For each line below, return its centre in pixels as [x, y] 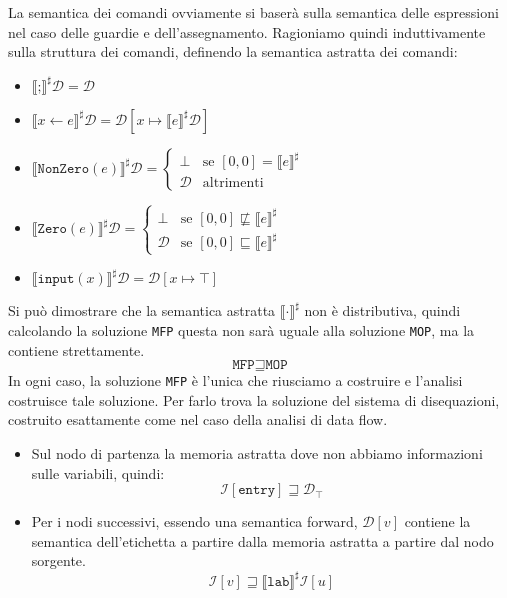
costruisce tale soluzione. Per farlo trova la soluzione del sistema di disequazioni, [254, 399]
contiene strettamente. [76, 349]
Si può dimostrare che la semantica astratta [142, 310]
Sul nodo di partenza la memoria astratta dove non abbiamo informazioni [257, 453]
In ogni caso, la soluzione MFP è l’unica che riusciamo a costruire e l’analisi [235, 380]
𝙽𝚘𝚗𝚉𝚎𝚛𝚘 [63, 168]
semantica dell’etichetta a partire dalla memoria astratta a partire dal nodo [262, 540]
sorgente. [58, 560]
